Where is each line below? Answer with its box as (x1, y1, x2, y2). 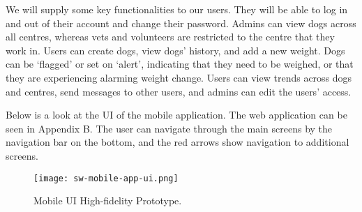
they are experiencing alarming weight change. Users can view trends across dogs (6, 70, 352, 84)
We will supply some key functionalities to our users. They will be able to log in (6, 2, 348, 16)
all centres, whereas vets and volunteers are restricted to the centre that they (6, 29, 335, 44)
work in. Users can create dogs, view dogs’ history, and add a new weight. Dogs (6, 43, 345, 57)
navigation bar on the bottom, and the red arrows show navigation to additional (6, 135, 349, 149)
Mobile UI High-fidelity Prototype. (33, 193, 182, 208)
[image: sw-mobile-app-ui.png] (33, 173, 179, 183)
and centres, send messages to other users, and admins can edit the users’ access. (6, 84, 352, 98)
